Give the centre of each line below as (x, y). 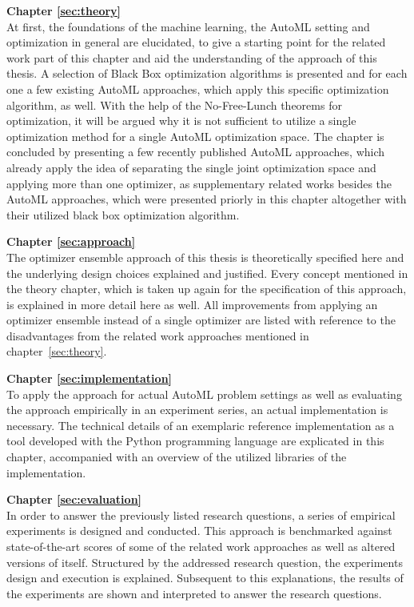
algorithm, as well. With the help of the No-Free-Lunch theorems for (174, 105)
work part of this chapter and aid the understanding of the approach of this (192, 57)
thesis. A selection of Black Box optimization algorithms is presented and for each (207, 73)
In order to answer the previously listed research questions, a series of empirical (201, 515)
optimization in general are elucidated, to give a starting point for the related (196, 42)
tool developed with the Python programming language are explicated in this (195, 441)
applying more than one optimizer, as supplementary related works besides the (199, 183)
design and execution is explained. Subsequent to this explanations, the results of (205, 578)
